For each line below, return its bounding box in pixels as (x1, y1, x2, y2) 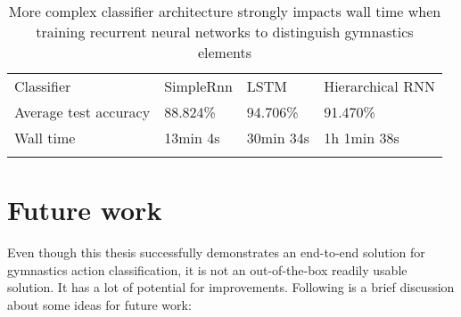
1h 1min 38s (324, 127, 399, 148)
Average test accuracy (14, 102, 151, 122)
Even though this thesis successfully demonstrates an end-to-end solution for (7, 243, 425, 262)
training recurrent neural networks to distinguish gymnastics (36, 21, 414, 42)
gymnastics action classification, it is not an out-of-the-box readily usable (7, 260, 407, 279)
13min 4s (164, 127, 220, 148)
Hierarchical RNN (324, 76, 435, 96)
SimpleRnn (164, 76, 233, 96)
